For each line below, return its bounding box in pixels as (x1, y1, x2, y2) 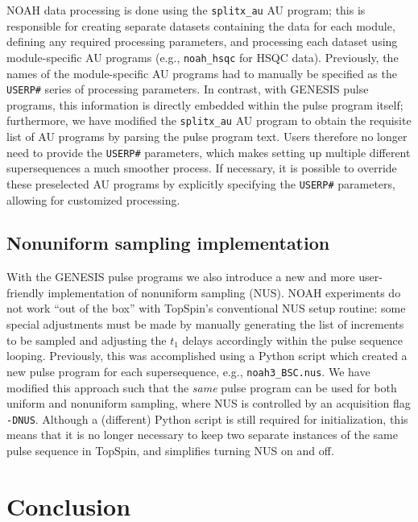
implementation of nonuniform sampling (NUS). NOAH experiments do (48, 284, 401, 300)
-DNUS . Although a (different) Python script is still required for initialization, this (6, 410, 408, 427)
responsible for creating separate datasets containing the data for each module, (6, 17, 395, 34)
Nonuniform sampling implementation (6, 230, 330, 255)
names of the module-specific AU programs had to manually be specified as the (6, 64, 397, 81)
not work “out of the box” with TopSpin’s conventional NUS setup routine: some (6, 300, 406, 317)
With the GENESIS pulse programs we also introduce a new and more (6, 268, 355, 285)
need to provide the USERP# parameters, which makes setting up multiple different (6, 143, 411, 160)
